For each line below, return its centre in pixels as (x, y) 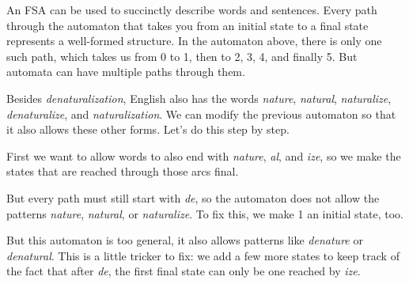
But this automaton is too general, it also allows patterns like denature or (185, 240)
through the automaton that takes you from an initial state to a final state (187, 25)
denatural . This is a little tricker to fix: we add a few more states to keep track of (203, 255)
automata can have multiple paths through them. (126, 72)
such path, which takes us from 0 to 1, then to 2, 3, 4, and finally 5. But (182, 56)
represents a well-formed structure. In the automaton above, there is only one (194, 41)
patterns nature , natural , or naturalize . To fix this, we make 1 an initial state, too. (205, 213)
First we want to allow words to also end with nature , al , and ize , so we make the (204, 155)
